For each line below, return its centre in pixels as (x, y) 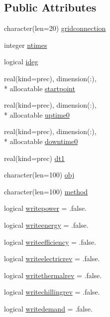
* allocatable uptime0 (37, 114)
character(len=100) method (46, 191)
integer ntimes (26, 45)
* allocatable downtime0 (41, 141)
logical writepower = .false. (45, 208)
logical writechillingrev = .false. (52, 292)
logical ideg (21, 62)
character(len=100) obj (39, 175)
